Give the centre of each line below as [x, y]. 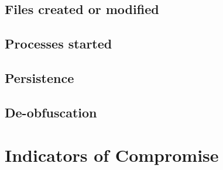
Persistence [40, 77]
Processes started [59, 44]
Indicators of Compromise [112, 155]
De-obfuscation [51, 112]
